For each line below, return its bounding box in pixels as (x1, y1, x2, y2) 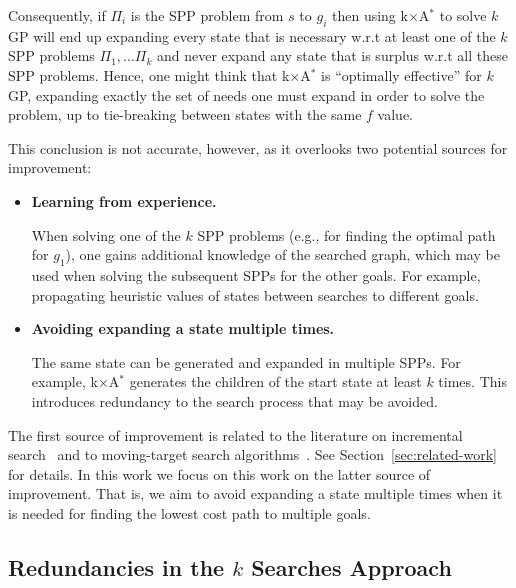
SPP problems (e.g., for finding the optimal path (197, 224, 496, 245)
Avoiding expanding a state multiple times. (31, 318, 335, 339)
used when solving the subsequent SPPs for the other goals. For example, (31, 264, 481, 285)
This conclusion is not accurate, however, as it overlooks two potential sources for (8, 137, 508, 158)
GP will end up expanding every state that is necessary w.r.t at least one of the (8, 25, 496, 46)
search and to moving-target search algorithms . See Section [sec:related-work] (8, 444, 497, 465)
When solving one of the (31, 224, 181, 245)
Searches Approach (251, 551, 452, 582)
